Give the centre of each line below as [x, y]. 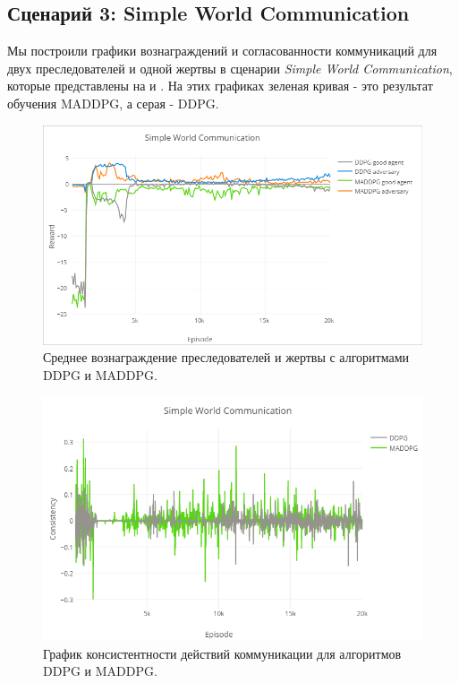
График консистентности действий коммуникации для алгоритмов [222, 653]
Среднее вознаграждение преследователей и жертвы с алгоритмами [226, 357]
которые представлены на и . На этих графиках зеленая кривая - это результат [220, 86]
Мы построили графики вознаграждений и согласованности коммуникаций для [222, 51]
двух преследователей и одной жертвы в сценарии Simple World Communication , [230, 68]
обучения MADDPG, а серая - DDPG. [113, 103]
